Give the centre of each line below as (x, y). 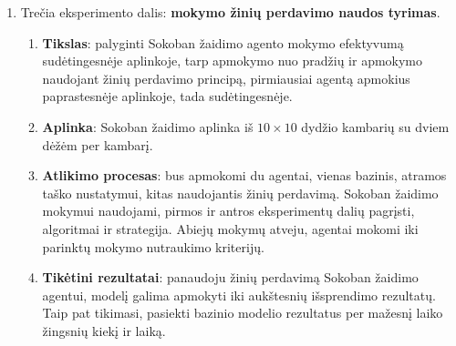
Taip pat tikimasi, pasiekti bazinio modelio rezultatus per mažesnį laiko (243, 313)
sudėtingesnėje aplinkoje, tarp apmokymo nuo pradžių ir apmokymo (233, 61)
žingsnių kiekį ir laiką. (104, 330)
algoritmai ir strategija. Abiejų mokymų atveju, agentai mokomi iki (230, 228)
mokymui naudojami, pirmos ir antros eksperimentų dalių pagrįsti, (228, 211)
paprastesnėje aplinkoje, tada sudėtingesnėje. (167, 96)
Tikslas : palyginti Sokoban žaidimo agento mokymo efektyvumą (223, 42)
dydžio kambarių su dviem (375, 126)
